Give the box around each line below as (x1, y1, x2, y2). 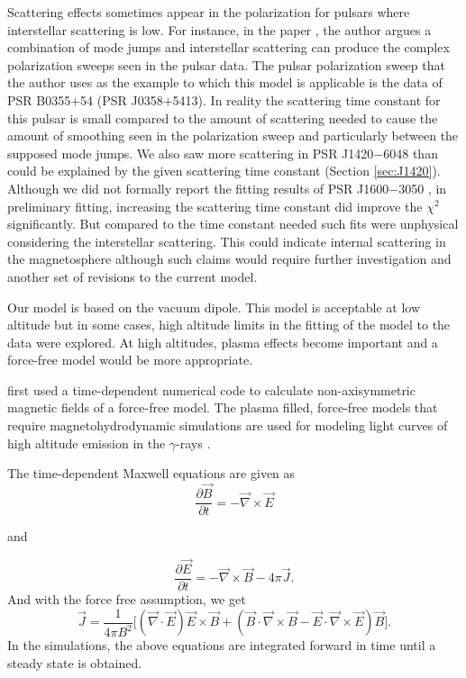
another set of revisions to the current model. (7, 267, 258, 285)
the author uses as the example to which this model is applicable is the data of (7, 73, 443, 92)
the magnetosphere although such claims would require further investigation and (7, 249, 452, 268)
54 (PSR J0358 (80, 90, 163, 109)
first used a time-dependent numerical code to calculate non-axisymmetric (7, 380, 416, 399)
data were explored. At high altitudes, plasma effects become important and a (7, 332, 438, 351)
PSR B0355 (7, 90, 71, 109)
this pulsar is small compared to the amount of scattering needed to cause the (7, 108, 438, 127)
